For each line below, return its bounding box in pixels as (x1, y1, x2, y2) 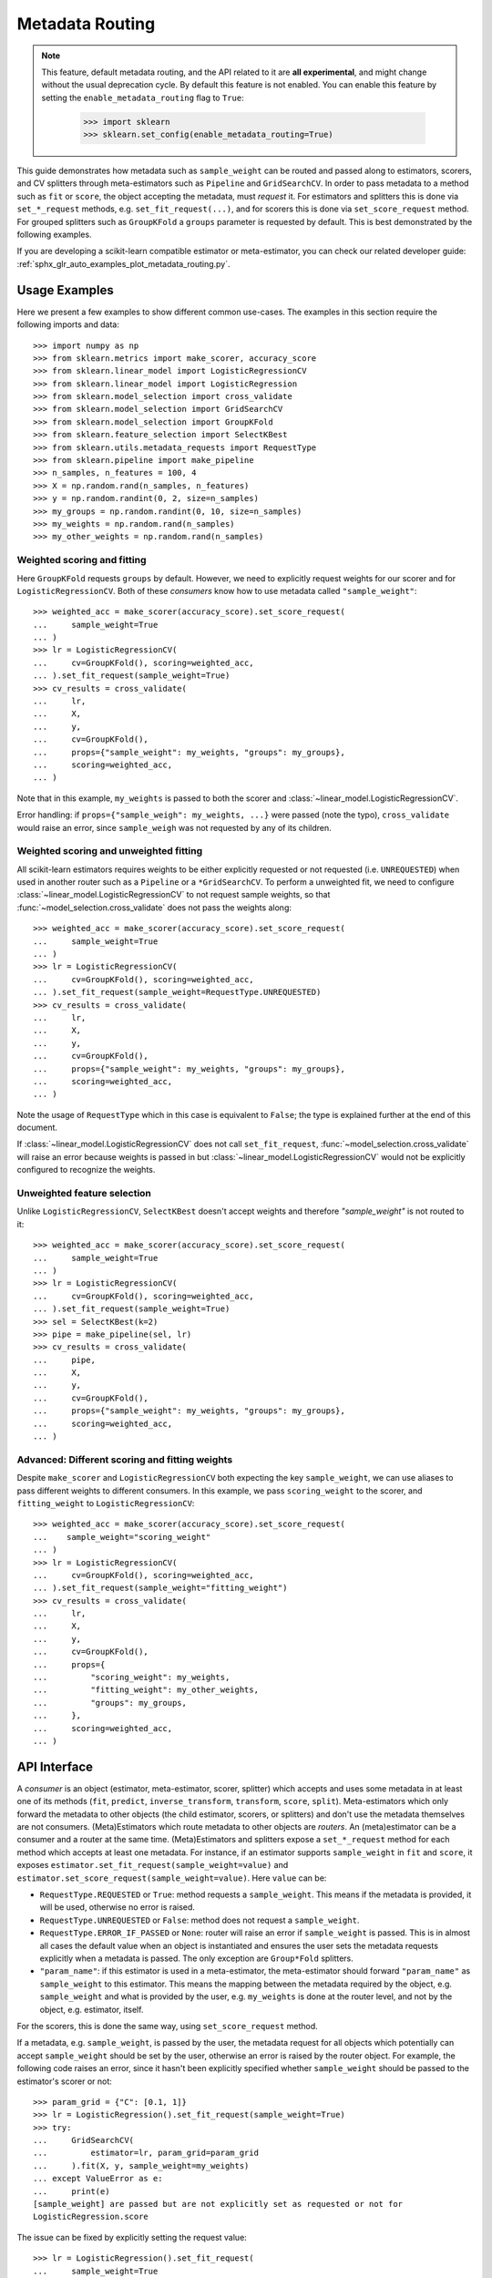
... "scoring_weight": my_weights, (33, 1672, 231, 1683)
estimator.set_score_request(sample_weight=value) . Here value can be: (16, 1873, 327, 1883)
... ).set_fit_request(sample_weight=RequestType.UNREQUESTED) (33, 987, 322, 998)
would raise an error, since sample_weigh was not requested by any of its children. (16, 822, 332, 833)
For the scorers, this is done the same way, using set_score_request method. (16, 2020, 318, 2031)
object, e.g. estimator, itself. (39, 2004, 144, 2015)
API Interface (16, 1759, 94, 1774)
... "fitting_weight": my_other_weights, (33, 1685, 260, 1695)
